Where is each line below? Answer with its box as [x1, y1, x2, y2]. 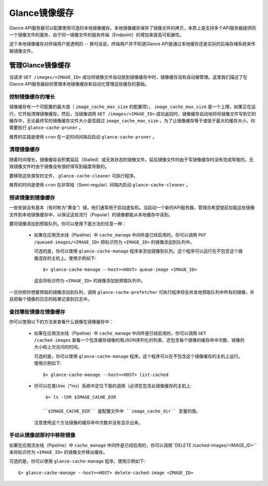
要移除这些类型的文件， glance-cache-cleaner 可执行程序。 [9, 172, 138, 179]
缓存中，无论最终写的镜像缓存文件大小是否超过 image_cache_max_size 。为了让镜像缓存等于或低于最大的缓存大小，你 [9, 118, 256, 123]
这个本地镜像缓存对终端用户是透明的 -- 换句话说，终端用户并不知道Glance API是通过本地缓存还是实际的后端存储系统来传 [9, 41, 256, 47]
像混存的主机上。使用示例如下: [34, 255, 97, 261]
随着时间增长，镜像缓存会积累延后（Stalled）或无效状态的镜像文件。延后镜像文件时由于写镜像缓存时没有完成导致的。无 [9, 156, 254, 162]
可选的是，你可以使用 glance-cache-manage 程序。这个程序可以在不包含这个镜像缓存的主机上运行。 [34, 353, 243, 359]
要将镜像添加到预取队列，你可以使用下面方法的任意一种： [9, 221, 127, 227]
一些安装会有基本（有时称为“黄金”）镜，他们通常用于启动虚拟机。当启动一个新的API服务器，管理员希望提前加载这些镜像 [9, 205, 255, 211]
